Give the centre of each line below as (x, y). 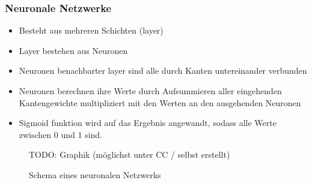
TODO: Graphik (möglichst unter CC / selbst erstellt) (130, 154)
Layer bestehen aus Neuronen (73, 50)
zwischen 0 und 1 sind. (61, 134)
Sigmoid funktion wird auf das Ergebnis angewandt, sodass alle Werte (148, 123)
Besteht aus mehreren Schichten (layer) (91, 30)
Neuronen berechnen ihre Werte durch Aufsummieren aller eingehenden (150, 91)
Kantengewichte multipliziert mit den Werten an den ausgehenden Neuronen (160, 102)
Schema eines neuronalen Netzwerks (95, 174)
